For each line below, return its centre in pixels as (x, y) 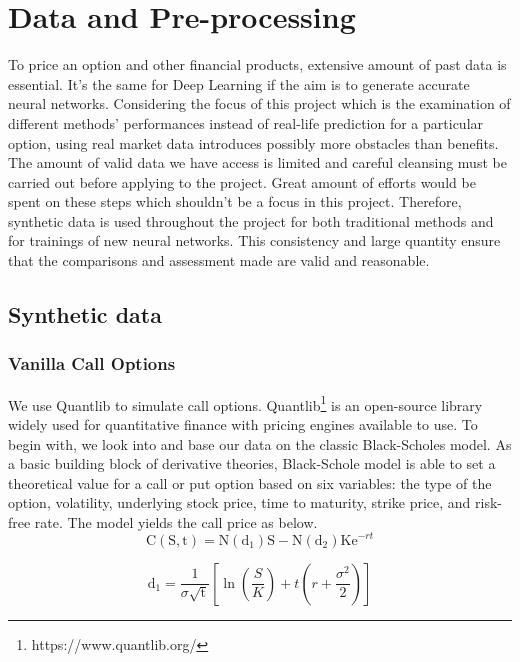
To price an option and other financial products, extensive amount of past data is (257, 64)
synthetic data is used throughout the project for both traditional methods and (251, 220)
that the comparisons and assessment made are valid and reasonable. (219, 260)
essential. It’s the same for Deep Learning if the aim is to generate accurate (239, 83)
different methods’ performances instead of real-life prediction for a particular (246, 122)
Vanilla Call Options (92, 363)
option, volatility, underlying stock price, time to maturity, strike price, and (239, 502)
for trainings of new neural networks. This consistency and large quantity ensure (254, 240)
